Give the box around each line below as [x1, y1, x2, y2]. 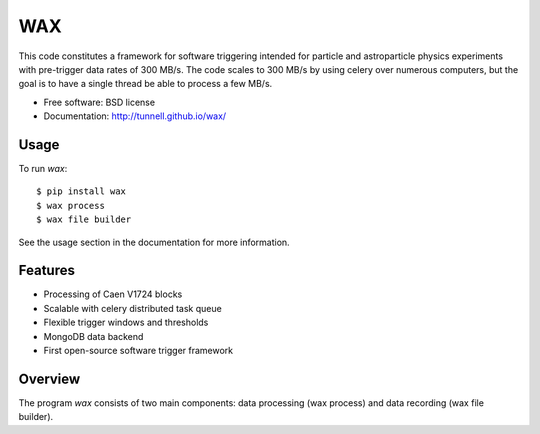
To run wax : [18, 163, 68, 175]
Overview [18, 370, 81, 387]
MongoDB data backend [43, 330, 144, 342]
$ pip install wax [36, 186, 127, 197]
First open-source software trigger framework [43, 345, 234, 357]
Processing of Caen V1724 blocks [43, 288, 183, 300]
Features [18, 262, 75, 279]
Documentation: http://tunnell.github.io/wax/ [43, 110, 227, 122]
